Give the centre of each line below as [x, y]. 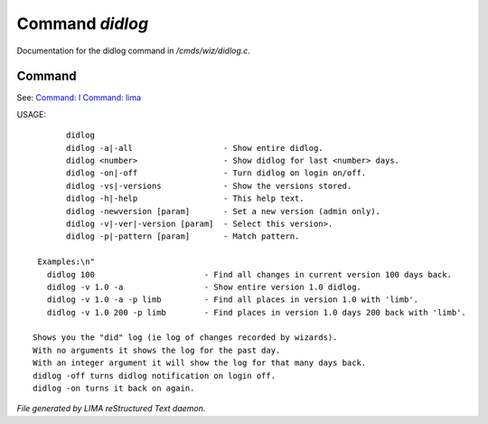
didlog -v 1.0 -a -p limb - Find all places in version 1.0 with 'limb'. [233, 300]
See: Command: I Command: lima [79, 98]
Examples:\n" [66, 262]
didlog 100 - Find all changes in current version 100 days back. [249, 274]
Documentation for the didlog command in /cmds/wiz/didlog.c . [133, 51]
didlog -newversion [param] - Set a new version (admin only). [224, 211]
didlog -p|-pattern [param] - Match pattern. [183, 236]
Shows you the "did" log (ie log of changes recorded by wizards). [185, 338]
